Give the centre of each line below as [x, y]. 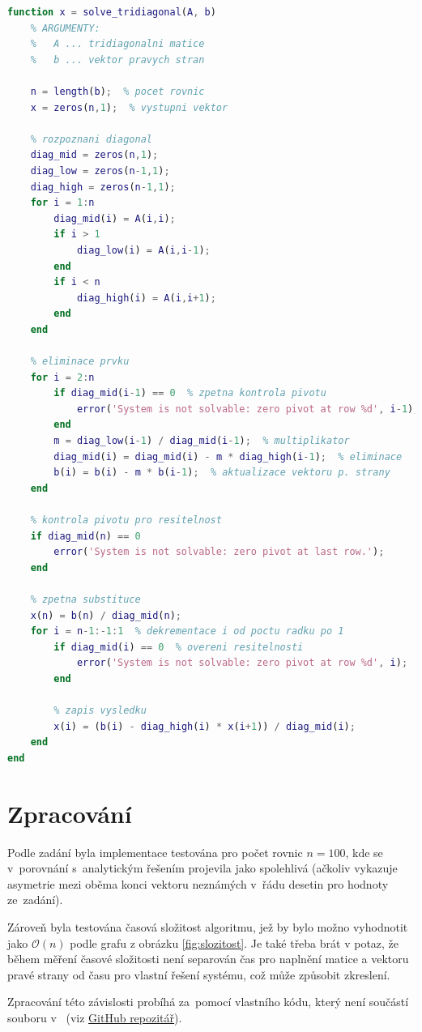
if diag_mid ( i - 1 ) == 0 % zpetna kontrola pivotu [190, 393]
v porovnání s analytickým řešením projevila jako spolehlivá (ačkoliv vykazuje [202, 868]
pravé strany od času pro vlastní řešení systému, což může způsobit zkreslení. [199, 974]
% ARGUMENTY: [65, 28]
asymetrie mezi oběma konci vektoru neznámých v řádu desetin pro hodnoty [198, 883]
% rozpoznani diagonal [91, 139]
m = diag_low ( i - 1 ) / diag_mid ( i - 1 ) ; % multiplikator [202, 441]
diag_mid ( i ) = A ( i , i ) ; [115, 218]
